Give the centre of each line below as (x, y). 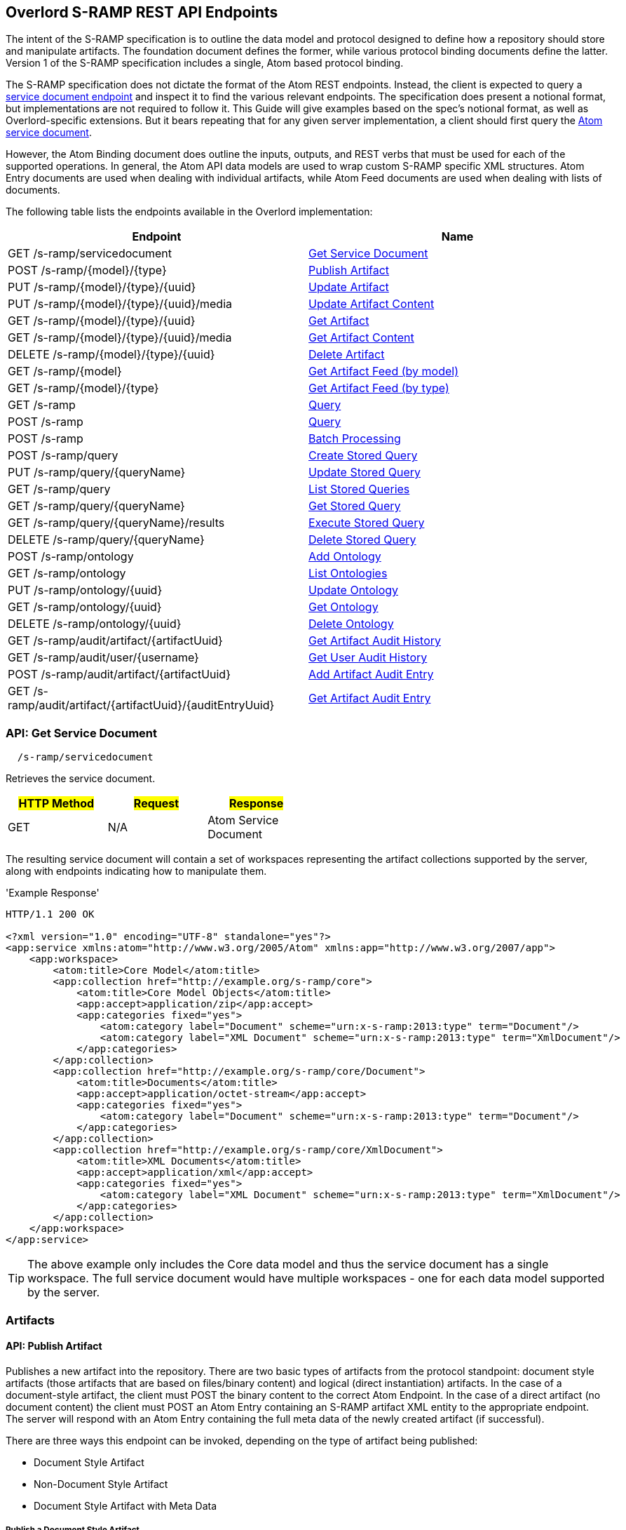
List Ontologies (348, 573)
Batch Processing (355, 439)
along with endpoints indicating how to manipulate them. (136, 871)
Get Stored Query (355, 506)
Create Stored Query (363, 456)
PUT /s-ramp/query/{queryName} (97, 472)
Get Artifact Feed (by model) (383, 371)
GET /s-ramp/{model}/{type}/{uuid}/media (120, 338)
